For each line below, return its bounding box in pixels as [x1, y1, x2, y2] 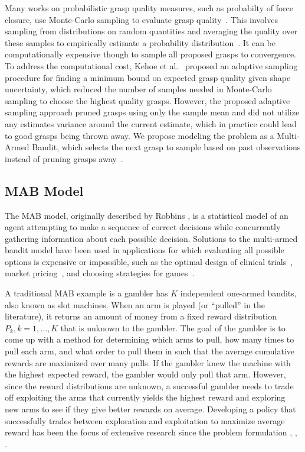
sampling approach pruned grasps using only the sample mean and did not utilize [5, 106, 300, 118]
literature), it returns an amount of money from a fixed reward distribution [5, 310, 277, 322]
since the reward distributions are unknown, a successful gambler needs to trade [5, 379, 294, 392]
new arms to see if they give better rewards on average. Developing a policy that [5, 403, 296, 415]
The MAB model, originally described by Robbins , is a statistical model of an [5, 209, 288, 221]
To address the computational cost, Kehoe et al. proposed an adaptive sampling [5, 59, 298, 72]
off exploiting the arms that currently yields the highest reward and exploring [5, 391, 286, 403]
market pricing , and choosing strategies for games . [5, 267, 195, 279]
